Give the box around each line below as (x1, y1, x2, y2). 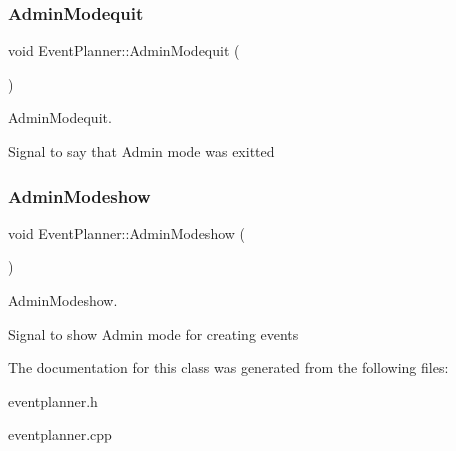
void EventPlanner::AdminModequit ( (8, 40, 240, 61)
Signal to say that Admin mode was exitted (8, 141, 275, 161)
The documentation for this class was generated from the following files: (8, 357, 449, 378)
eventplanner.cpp (8, 424, 112, 445)
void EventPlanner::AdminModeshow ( (8, 222, 245, 243)
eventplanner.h (8, 390, 98, 411)
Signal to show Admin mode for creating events (8, 323, 299, 344)
